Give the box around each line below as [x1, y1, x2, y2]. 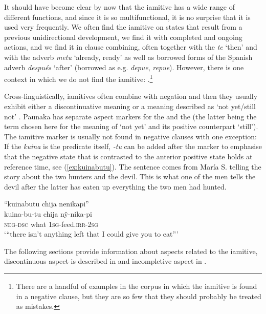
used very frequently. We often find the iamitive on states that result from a [4, 22, 242, 32]
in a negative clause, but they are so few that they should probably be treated [16, 290, 261, 301]
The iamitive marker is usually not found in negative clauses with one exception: [4, 131, 257, 141]
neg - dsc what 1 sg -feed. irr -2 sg [4, 218, 98, 229]
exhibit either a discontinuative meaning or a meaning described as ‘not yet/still [4, 101, 256, 111]
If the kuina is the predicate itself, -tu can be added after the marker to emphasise [4, 141, 262, 152]
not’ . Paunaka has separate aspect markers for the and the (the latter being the [4, 111, 257, 121]
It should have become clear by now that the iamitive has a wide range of [4, 2, 235, 12]
